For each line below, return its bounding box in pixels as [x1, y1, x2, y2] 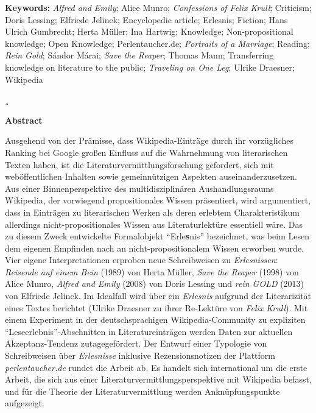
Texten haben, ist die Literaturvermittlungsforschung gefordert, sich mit [5, 158, 274, 171]
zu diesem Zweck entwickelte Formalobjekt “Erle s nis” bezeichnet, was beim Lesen [5, 230, 309, 242]
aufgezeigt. [5, 397, 44, 409]
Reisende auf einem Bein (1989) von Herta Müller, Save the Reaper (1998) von [5, 265, 299, 278]
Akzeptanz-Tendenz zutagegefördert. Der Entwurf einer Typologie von [5, 337, 267, 350]
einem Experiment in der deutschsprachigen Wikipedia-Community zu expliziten [5, 313, 306, 326]
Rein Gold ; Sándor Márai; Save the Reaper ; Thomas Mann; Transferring [5, 49, 274, 62]
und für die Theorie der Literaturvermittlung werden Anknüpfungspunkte [5, 384, 280, 397]
